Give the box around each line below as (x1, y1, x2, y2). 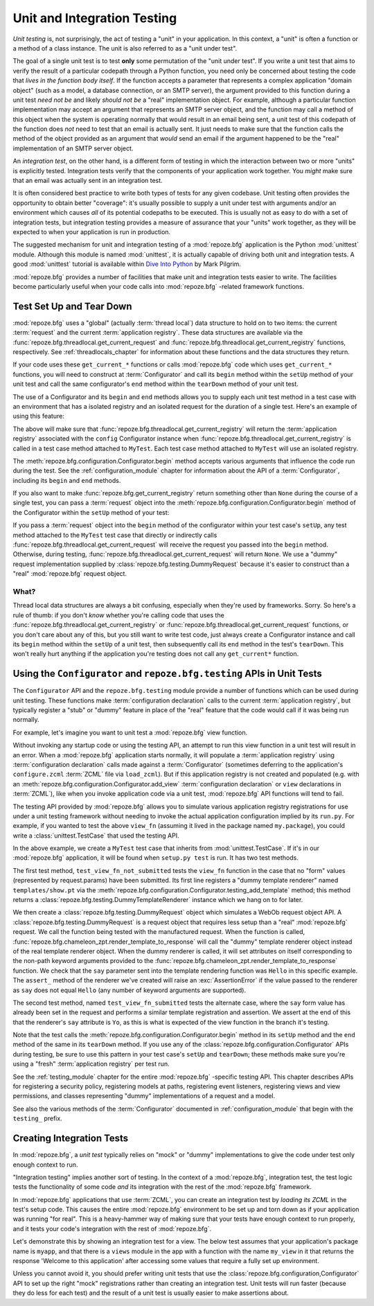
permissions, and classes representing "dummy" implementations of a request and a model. (12, 1092, 276, 1100)
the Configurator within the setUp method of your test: (12, 508, 170, 516)
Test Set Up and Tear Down (12, 300, 132, 312)
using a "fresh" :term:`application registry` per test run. (12, 1060, 170, 1068)
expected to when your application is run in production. (12, 227, 171, 236)
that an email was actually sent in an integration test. (12, 177, 163, 185)
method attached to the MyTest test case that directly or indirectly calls (12, 531, 217, 539)
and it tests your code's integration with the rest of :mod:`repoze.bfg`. (12, 1224, 212, 1233)
